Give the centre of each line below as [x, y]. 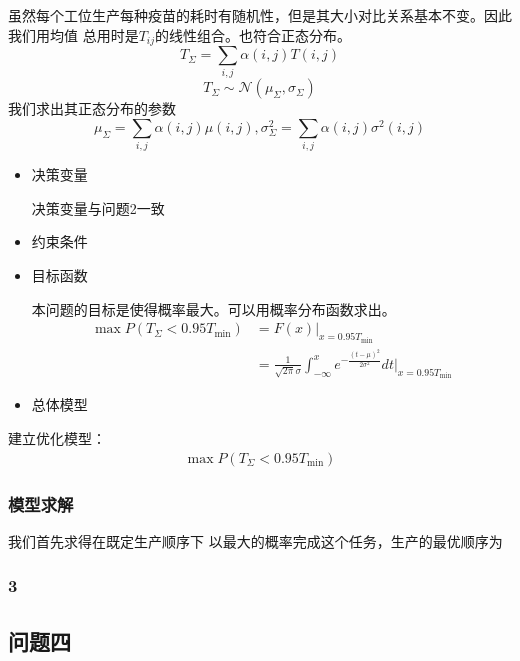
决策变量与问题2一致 [98, 207]
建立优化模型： [57, 437]
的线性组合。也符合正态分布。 [253, 34]
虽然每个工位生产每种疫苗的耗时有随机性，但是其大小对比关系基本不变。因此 [260, 15]
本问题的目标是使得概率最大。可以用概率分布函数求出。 [213, 308]
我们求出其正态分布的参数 [92, 108]
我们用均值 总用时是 [73, 34]
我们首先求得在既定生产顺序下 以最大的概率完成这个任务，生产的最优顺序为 [255, 540]
